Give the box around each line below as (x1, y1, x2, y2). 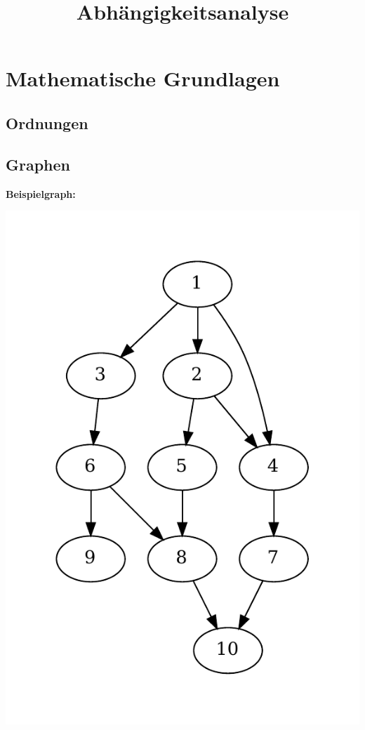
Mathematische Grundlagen (6, 64, 280, 93)
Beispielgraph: (6, 186, 76, 201)
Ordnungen (6, 112, 88, 133)
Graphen (6, 153, 71, 175)
